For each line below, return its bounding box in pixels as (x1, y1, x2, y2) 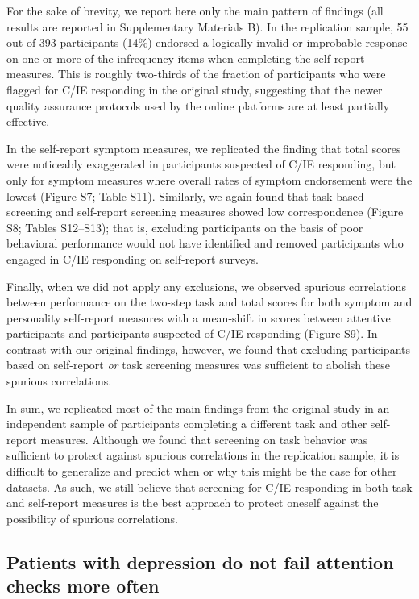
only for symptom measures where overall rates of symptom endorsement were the (6, 171, 413, 188)
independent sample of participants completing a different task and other (6, 415, 367, 432)
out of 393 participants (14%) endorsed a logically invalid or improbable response (6, 34, 408, 51)
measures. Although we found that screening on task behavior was (40, 431, 368, 447)
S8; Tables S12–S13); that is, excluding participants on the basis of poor (6, 218, 363, 235)
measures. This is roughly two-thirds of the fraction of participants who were (6, 65, 386, 82)
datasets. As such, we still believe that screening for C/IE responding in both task (6, 478, 413, 495)
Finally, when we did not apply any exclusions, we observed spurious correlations (6, 277, 406, 294)
